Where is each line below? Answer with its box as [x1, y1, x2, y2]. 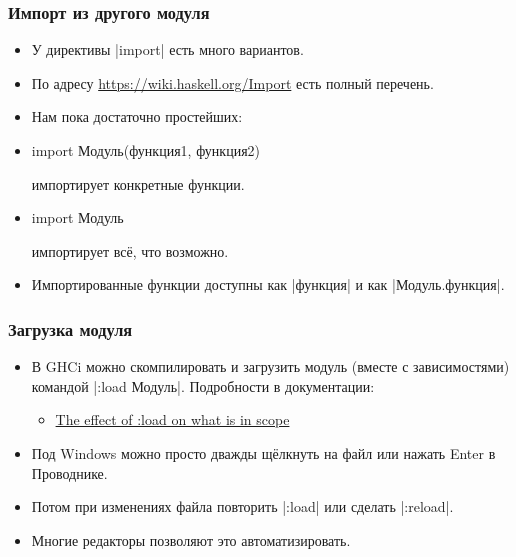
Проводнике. [31, 462, 108, 483]
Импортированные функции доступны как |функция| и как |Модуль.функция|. [31, 274, 505, 295]
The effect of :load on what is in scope [55, 409, 290, 430]
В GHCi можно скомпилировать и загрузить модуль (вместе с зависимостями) [31, 356, 510, 377]
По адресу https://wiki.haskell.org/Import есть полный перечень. [31, 72, 434, 93]
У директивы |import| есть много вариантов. [31, 39, 304, 60]
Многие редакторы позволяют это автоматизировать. [31, 529, 351, 550]
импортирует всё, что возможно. [31, 240, 229, 261]
